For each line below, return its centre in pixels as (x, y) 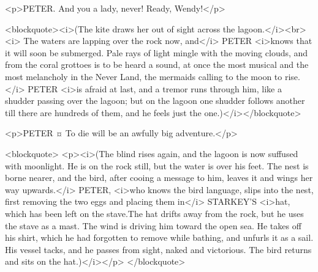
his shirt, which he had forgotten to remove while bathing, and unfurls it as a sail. (159, 237)
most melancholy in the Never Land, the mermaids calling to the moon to (144, 76)
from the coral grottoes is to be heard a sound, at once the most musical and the (157, 64)
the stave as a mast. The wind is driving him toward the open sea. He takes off (153, 225)
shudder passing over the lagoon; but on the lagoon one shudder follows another (155, 101)
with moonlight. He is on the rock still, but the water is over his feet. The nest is (157, 165)
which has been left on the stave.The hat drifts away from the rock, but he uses (154, 213)
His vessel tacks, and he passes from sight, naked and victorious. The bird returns (158, 249)
